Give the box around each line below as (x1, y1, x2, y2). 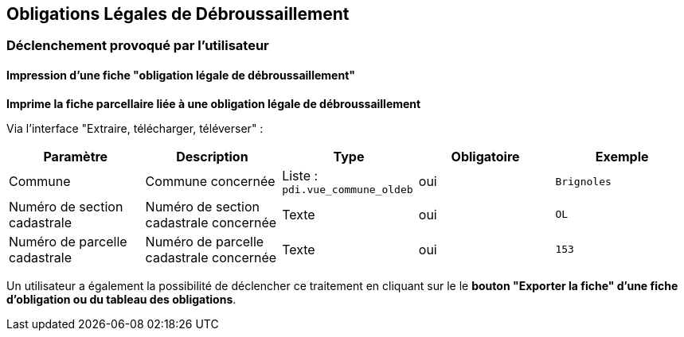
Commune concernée (145, 173, 276, 190)
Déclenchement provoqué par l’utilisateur (6, 37, 269, 54)
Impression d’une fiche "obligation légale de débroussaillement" (6, 68, 355, 83)
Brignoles (555, 175, 612, 188)
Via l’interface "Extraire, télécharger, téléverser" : (6, 121, 264, 135)
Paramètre (43, 148, 108, 165)
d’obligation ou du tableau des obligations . (6, 292, 236, 306)
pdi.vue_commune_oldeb (282, 183, 413, 196)
